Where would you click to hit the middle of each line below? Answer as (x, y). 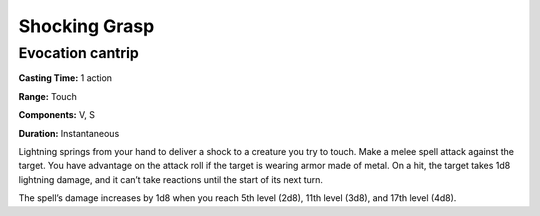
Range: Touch (47, 96)
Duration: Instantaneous (69, 133)
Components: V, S (56, 115)
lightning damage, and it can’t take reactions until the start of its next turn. (171, 179)
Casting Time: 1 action (65, 78)
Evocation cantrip (78, 53)
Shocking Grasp (86, 26)
